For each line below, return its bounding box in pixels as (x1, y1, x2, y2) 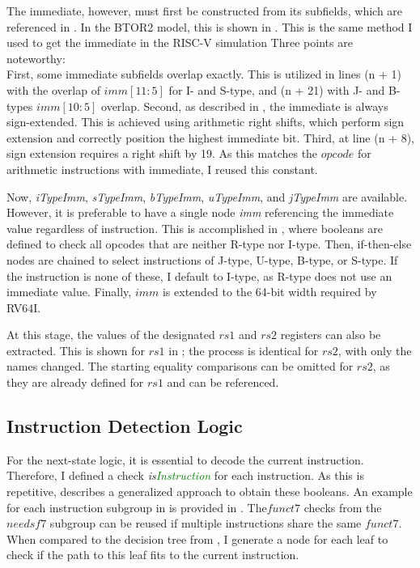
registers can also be (280, 326, 381, 343)
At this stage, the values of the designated (6, 326, 215, 343)
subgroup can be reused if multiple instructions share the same (49, 515, 362, 532)
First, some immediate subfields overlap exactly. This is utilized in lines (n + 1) (6, 66, 402, 83)
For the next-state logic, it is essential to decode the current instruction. (6, 451, 364, 468)
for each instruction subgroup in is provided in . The (6, 498, 267, 515)
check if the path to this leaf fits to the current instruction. (6, 546, 299, 563)
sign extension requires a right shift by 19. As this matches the (6, 145, 318, 162)
